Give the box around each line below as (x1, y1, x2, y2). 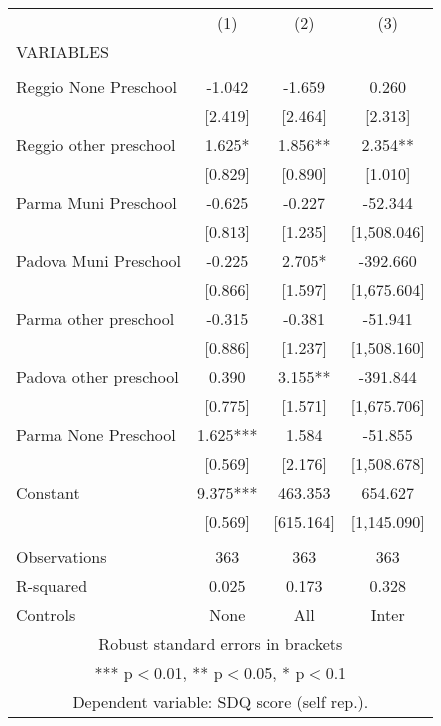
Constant (16, 481, 80, 504)
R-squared (16, 574, 88, 597)
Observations (16, 545, 107, 568)
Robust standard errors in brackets (98, 632, 343, 655)
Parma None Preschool (16, 423, 176, 446)
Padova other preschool (16, 365, 179, 388)
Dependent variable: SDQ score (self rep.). (72, 690, 369, 713)
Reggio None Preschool (16, 75, 178, 98)
